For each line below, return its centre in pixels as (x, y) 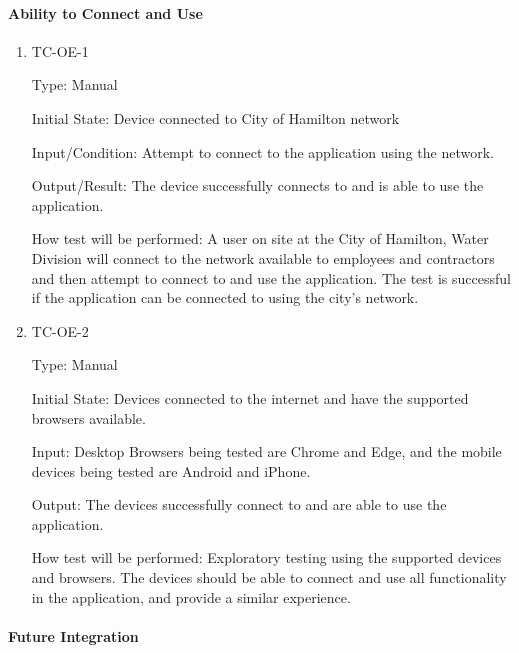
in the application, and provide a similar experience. (191, 596)
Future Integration (73, 635)
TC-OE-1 (60, 50)
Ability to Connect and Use (105, 12)
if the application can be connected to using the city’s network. (225, 297)
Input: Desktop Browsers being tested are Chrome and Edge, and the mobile (266, 451)
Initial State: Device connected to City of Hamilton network (215, 117)
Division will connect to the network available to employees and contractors (263, 257)
